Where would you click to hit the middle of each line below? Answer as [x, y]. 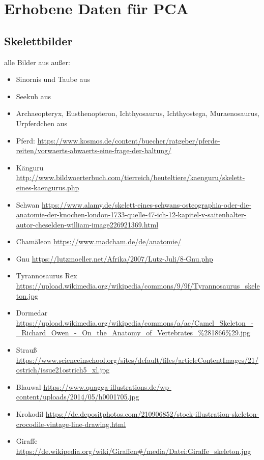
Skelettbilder [38, 40]
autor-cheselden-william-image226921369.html [87, 224]
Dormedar [32, 313]
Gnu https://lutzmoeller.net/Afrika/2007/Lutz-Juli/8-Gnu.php [114, 258]
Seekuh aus [33, 96]
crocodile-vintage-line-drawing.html [71, 424]
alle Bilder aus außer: [37, 62]
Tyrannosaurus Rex [47, 276]
